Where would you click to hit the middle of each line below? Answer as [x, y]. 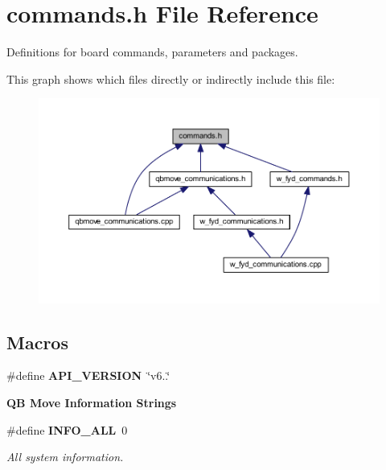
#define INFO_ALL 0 [67, 429]
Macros [37, 342]
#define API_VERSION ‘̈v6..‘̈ [88, 375]
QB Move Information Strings [92, 402]
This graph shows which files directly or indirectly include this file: [171, 78]
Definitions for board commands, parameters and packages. [152, 52]
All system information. [65, 457]
